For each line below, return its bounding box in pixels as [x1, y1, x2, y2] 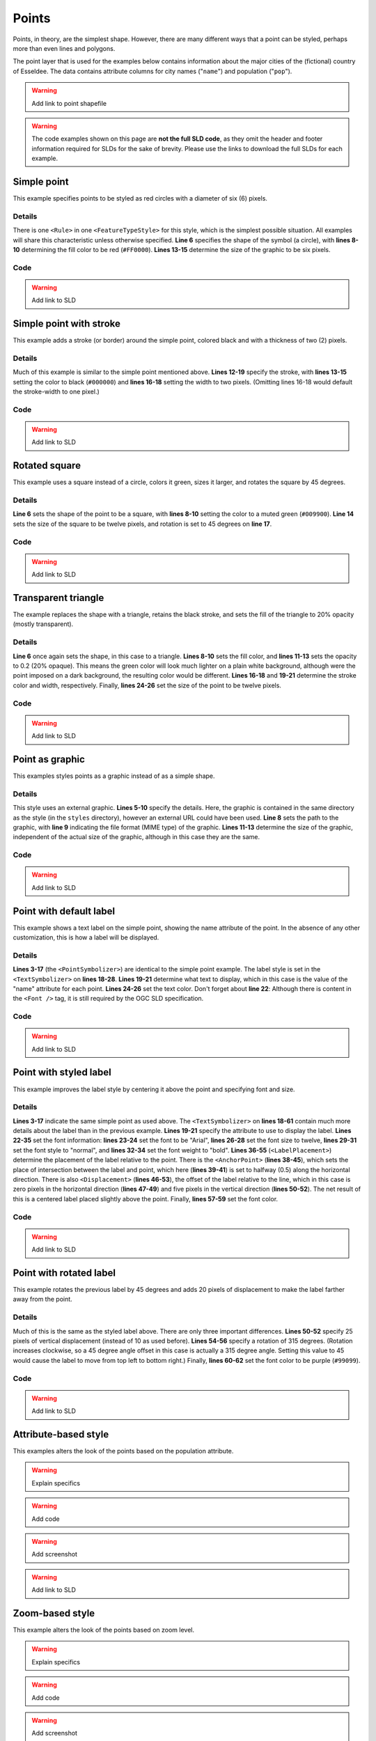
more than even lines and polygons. [13, 44, 116, 52]
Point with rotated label [13, 1267, 116, 1279]
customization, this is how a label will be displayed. [13, 933, 159, 942]
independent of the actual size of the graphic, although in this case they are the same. [13, 833, 260, 841]
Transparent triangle [13, 592, 104, 604]
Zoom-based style [13, 1607, 95, 1619]
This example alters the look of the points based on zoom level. [13, 1626, 195, 1634]
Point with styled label [13, 1066, 111, 1079]
